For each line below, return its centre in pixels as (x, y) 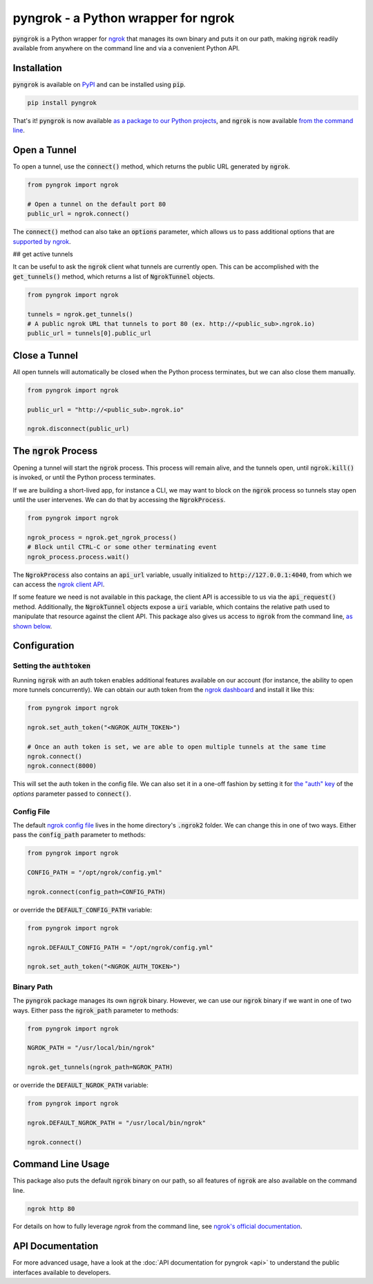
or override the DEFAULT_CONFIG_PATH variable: (82, 910)
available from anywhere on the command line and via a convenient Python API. (126, 48)
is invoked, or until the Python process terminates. (84, 477)
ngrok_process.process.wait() (78, 557)
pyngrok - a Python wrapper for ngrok (124, 18)
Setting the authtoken (52, 666)
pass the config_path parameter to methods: (79, 835)
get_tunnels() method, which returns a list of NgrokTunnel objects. (114, 276)
